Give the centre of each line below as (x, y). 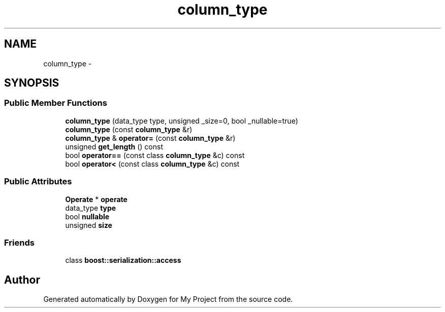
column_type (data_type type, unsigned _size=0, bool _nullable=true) (182, 121)
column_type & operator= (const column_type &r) (150, 138)
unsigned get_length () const (114, 146)
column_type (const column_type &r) (129, 129)
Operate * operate (96, 199)
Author (22, 280)
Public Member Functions (56, 103)
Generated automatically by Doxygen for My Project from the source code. (168, 299)
